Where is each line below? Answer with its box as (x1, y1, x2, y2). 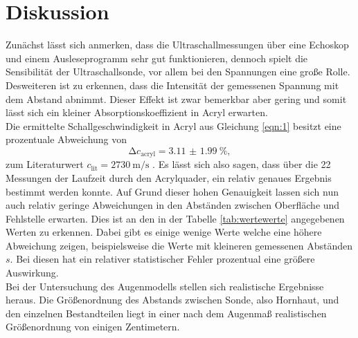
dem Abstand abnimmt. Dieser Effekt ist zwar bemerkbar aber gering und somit (6, 91, 347, 106)
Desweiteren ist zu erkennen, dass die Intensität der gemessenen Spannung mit (6, 77, 339, 92)
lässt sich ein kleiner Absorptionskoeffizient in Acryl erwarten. (6, 105, 268, 120)
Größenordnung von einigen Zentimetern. (6, 319, 180, 334)
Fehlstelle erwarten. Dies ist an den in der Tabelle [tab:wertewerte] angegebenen (6, 211, 345, 225)
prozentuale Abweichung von (6, 132, 127, 147)
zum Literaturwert (6, 157, 84, 171)
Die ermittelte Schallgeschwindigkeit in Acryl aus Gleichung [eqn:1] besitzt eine (6, 118, 341, 133)
